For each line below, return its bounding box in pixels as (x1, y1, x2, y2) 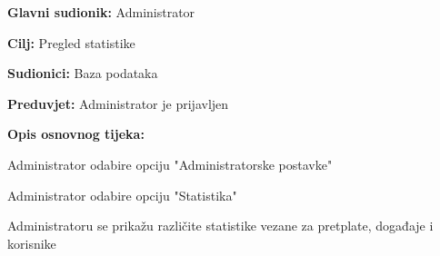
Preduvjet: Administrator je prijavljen (7, 94, 229, 113)
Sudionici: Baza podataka (7, 64, 158, 83)
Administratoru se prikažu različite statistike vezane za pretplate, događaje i (7, 216, 434, 235)
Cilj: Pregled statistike (7, 33, 135, 52)
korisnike (7, 233, 56, 252)
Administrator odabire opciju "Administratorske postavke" (7, 154, 333, 173)
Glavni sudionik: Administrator (7, 3, 195, 21)
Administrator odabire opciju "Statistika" (7, 185, 237, 204)
